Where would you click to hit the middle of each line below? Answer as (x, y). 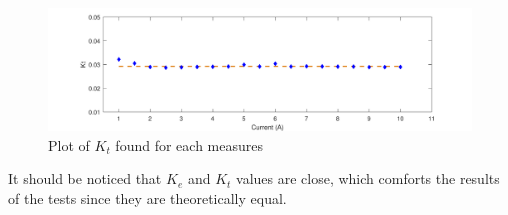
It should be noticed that (85, 178)
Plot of (69, 144)
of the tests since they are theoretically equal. (147, 197)
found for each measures (189, 144)
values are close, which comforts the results (368, 178)
